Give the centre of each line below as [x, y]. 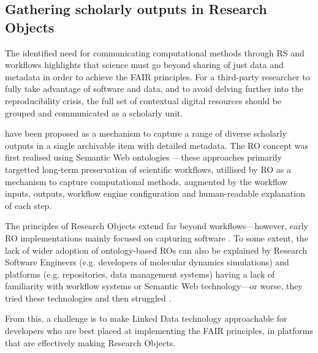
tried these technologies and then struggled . [88, 298]
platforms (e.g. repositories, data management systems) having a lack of [140, 274]
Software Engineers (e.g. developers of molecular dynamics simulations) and [147, 262]
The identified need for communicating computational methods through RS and [155, 52]
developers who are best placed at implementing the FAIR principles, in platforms [159, 331]
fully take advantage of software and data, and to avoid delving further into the [154, 89]
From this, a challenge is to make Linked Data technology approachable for [146, 318]
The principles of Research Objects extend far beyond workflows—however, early [157, 226]
